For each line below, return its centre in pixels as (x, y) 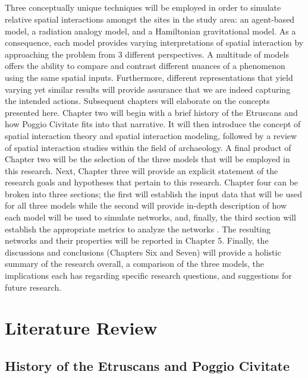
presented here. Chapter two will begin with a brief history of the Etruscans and (151, 112)
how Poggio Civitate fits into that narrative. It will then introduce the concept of (153, 124)
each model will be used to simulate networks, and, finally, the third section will (150, 217)
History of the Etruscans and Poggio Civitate (147, 365)
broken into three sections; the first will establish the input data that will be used (153, 193)
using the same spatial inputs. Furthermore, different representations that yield (149, 77)
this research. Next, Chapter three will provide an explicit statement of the (142, 170)
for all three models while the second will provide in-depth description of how (146, 205)
